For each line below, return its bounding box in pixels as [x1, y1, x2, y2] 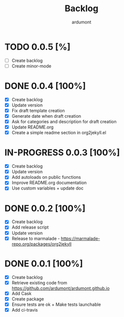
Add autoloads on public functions [11, 174, 81, 180]
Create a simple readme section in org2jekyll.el [11, 130, 106, 136]
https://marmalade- [61, 235, 101, 241]
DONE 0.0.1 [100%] [4, 258, 83, 269]
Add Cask [11, 290, 32, 296]
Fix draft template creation [11, 107, 65, 113]
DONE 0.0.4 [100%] [4, 81, 86, 91]
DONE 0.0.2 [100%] [4, 203, 86, 214]
